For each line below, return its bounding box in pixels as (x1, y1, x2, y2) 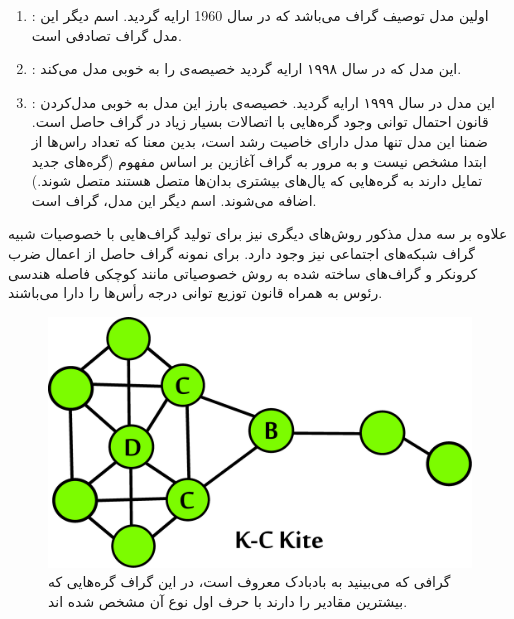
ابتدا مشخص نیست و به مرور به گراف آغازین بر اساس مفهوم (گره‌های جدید (31, 150, 487, 171)
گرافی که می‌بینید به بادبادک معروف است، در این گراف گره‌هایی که (48, 571, 451, 592)
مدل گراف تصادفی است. (31, 24, 182, 45)
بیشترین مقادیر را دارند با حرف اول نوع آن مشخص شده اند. (48, 590, 408, 611)
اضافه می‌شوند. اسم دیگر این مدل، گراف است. (31, 189, 317, 210)
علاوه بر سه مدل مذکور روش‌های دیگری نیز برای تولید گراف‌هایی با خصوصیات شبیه (8, 223, 508, 244)
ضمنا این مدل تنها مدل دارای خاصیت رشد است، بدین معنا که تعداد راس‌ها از (31, 130, 488, 151)
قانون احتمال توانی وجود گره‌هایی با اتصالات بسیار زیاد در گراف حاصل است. (31, 111, 489, 132)
